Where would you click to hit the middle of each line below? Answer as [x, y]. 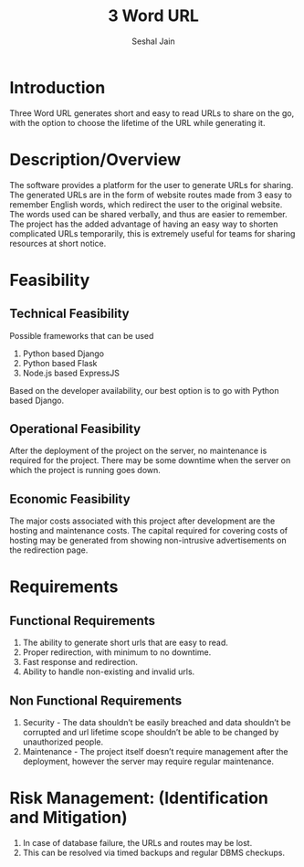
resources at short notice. [58, 243]
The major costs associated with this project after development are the [142, 521]
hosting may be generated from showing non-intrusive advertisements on [148, 541]
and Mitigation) [68, 818]
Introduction [58, 87]
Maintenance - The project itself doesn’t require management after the [155, 752]
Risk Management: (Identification [139, 798]
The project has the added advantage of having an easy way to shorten [144, 224]
